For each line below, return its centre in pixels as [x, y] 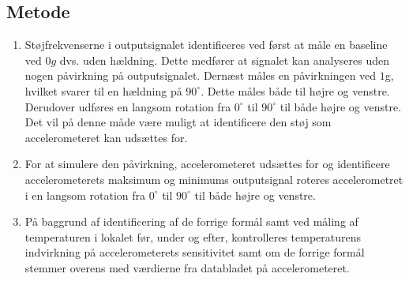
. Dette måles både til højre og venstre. [295, 90]
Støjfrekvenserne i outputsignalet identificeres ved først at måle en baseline [206, 45]
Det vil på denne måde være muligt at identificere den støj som [178, 122]
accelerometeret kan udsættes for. [106, 137]
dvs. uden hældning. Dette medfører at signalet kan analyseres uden [224, 60]
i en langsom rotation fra [85, 195]
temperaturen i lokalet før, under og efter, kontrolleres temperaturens [193, 236]
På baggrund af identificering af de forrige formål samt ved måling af [191, 221]
